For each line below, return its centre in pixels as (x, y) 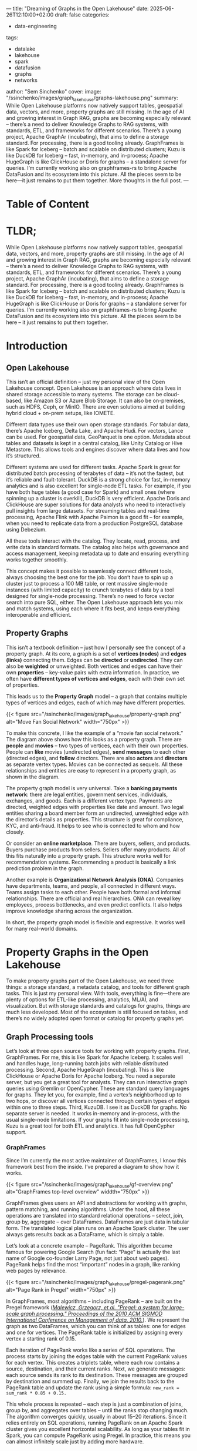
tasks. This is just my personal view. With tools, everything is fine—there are (98, 994)
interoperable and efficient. (39, 614)
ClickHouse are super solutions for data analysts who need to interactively (96, 504)
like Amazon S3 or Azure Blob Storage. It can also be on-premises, (104, 400)
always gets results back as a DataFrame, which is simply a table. (85, 1235)
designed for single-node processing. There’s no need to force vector (90, 596)
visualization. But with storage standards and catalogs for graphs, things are (98, 1006)
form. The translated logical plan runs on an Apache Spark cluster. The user (98, 1228)
